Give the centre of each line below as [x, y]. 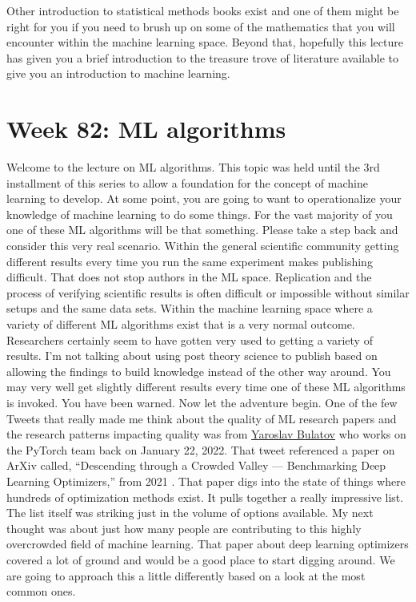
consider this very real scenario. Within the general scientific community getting [203, 246]
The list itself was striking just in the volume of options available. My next [190, 513]
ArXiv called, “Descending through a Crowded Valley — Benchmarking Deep [196, 465]
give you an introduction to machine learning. [118, 73]
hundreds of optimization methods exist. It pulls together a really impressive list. [205, 497]
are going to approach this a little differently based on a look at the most [186, 575]
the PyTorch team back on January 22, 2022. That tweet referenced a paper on [201, 449]
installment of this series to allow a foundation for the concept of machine [187, 182]
